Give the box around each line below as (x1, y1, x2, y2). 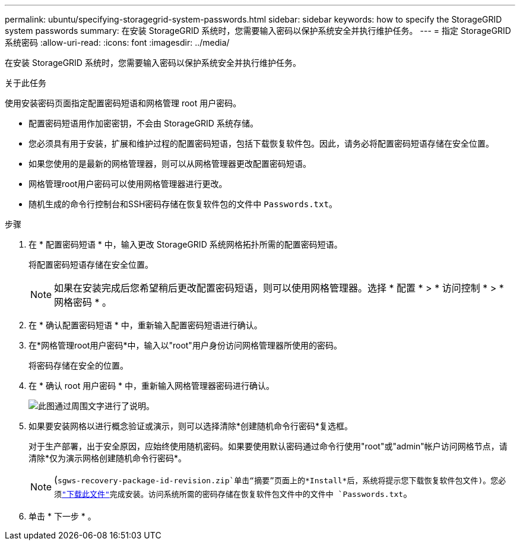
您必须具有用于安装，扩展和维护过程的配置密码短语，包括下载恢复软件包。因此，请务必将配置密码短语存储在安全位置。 (28, 138, 494, 148)
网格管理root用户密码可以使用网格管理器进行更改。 (28, 179, 227, 189)
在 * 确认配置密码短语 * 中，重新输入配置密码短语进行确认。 (28, 320, 262, 330)
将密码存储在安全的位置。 (28, 360, 128, 370)
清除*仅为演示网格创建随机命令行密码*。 (28, 453, 187, 463)
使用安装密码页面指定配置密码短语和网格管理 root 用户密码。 (5, 98, 242, 108)
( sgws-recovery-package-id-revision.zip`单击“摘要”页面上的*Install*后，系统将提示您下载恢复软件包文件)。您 (54, 474, 499, 486)
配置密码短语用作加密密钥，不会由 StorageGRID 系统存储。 (28, 118, 258, 128)
